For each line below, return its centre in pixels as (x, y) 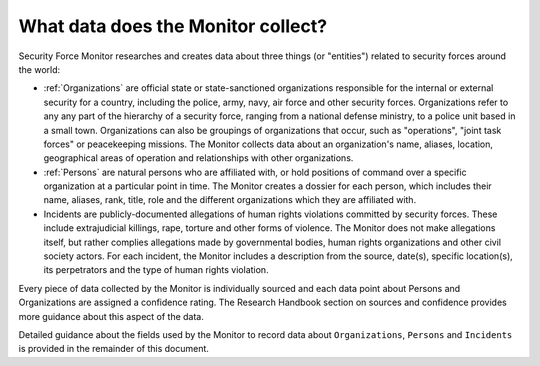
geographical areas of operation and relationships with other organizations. (198, 158)
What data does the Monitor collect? (173, 26)
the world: (39, 69)
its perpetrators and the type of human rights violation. (156, 270)
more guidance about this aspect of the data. (111, 316)
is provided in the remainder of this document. (114, 349)
